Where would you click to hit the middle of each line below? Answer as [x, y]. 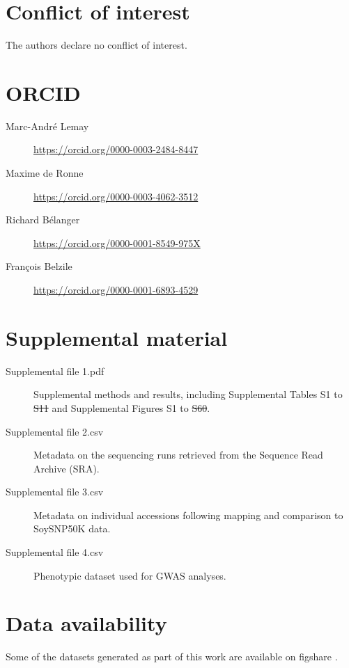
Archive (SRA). [67, 468]
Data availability [86, 623]
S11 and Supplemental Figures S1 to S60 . [122, 407]
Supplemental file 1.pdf [55, 371]
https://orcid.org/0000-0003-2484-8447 [116, 149]
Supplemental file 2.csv [55, 431]
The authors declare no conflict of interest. [96, 45]
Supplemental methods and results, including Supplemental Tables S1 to [188, 394]
